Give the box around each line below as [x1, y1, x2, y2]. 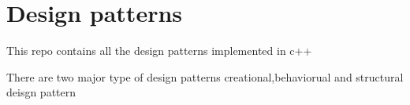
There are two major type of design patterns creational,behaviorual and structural [6, 68, 404, 85]
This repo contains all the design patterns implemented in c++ [6, 42, 312, 59]
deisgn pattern [6, 84, 76, 100]
